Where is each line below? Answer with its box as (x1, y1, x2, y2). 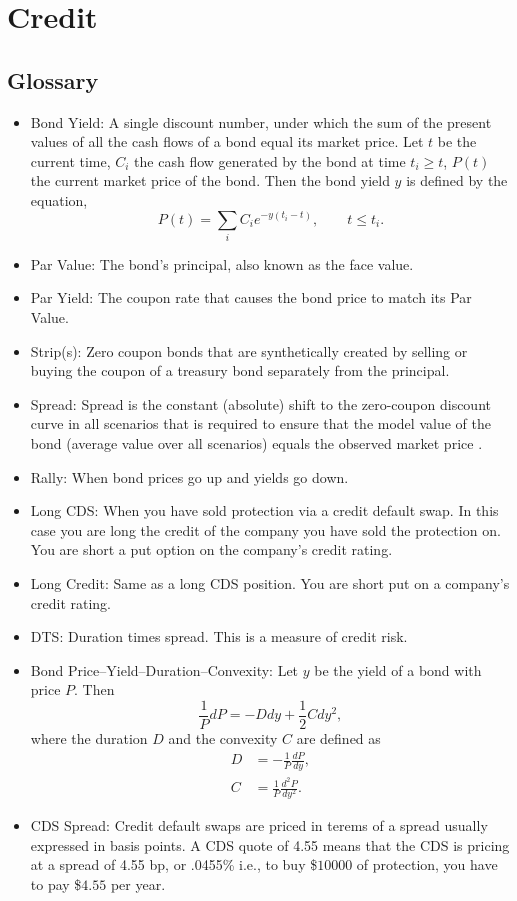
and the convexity (168, 728, 278, 749)
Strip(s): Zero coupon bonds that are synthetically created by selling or (30, 340, 468, 361)
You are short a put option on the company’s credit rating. (30, 539, 393, 560)
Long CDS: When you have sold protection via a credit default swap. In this (30, 500, 499, 521)
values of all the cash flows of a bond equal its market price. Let (30, 131, 424, 152)
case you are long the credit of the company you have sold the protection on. (30, 519, 501, 540)
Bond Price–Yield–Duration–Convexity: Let (30, 659, 299, 680)
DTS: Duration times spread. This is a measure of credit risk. (30, 626, 408, 647)
